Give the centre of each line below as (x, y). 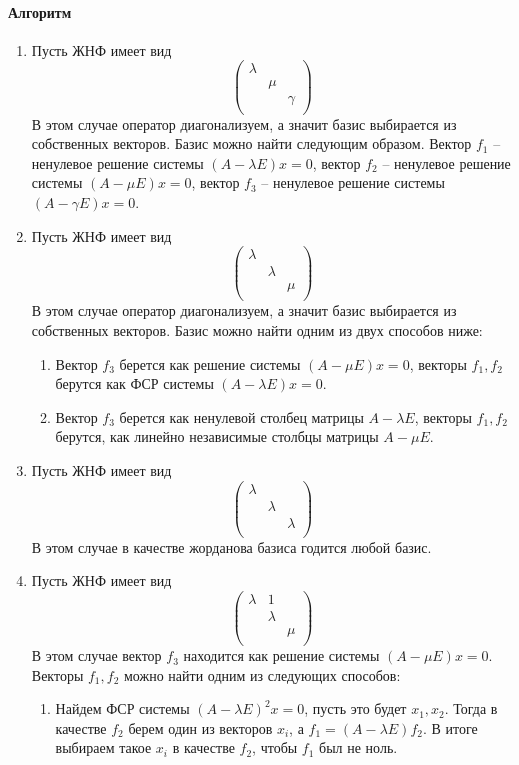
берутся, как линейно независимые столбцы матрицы (217, 436)
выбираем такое (103, 747)
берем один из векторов (200, 727)
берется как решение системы (210, 363)
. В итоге (450, 727)
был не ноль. (358, 747)
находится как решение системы (281, 655)
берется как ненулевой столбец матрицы (241, 416)
